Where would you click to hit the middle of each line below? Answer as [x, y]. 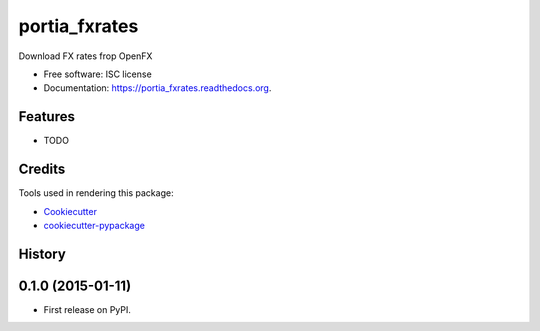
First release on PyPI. [87, 309]
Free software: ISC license [97, 74]
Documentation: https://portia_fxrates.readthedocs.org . [157, 88]
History [42, 253]
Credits [42, 169]
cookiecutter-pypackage [94, 225]
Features [46, 116]
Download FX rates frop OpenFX [85, 56]
